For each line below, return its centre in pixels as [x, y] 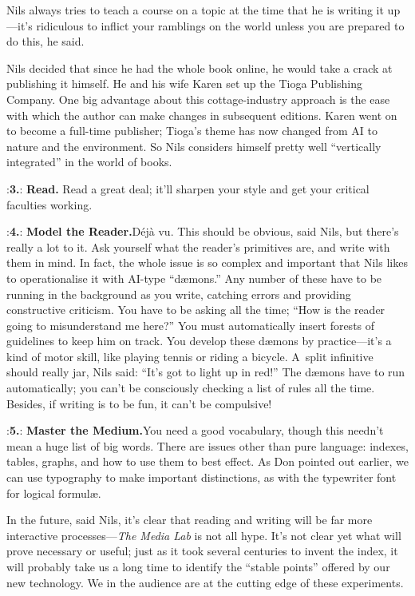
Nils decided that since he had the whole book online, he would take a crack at [200, 68]
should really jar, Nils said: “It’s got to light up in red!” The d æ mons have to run [206, 372]
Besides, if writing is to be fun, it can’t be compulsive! [139, 403]
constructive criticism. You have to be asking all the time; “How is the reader [196, 310]
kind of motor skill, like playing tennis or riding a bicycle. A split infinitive [190, 356]
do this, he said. [45, 41]
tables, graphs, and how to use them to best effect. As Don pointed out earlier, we [207, 461]
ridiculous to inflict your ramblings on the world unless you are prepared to [220, 25]
